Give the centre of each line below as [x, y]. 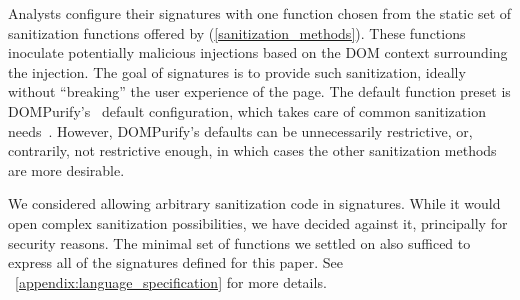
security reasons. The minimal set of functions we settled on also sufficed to [239, 242]
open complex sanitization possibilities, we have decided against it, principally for [258, 222]
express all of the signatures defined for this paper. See [175, 262]
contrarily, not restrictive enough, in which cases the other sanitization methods [252, 150]
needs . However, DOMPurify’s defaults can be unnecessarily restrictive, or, [240, 130]
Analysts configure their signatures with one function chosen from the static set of [260, 13]
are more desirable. [66, 169]
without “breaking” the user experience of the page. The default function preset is [259, 91]
